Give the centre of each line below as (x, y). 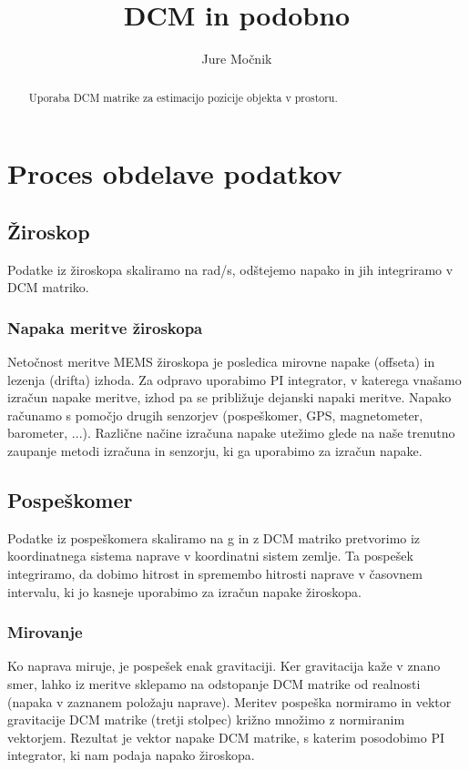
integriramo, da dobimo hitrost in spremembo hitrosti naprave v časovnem (215, 573)
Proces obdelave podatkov (175, 173)
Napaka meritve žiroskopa (105, 327)
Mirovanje (45, 632)
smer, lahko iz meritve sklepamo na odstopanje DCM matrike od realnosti (214, 683)
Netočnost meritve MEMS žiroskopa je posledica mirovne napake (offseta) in (221, 361)
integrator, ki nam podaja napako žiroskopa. (131, 755)
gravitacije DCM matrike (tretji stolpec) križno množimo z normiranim (206, 719)
